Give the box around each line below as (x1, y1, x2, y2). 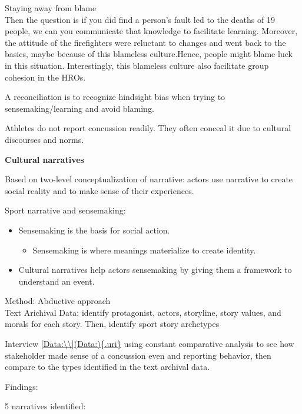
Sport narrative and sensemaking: (5, 204, 126, 216)
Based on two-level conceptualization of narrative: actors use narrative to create (5, 173, 293, 185)
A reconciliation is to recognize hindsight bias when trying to (5, 91, 225, 103)
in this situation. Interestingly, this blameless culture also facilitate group (5, 59, 269, 71)
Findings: (5, 380, 38, 392)
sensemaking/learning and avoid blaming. (5, 102, 154, 114)
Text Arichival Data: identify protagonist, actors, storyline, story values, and (5, 306, 281, 318)
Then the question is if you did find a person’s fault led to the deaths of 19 (5, 13, 275, 25)
